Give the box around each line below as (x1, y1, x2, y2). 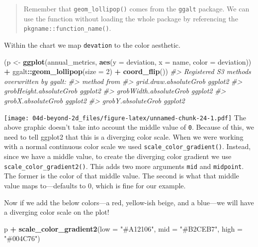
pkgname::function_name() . (23, 23, 111, 33)
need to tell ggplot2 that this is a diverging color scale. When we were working (4, 131, 244, 142)
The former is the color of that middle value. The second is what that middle (4, 170, 239, 181)
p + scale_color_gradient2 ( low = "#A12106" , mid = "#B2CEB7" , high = (4, 223, 243, 234)
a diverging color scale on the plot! (4, 207, 109, 217)
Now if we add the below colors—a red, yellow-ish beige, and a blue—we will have (4, 197, 254, 207)
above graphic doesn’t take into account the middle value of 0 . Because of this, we (4, 122, 255, 132)
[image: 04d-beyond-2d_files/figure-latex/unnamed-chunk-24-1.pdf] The (4, 112, 246, 122)
